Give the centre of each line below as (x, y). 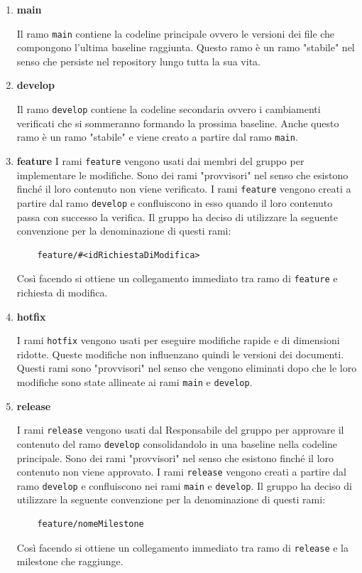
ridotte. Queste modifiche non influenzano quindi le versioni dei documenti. (180, 354)
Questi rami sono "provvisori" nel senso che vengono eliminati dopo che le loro (187, 368)
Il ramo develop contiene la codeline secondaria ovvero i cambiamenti (169, 109)
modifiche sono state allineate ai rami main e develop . (135, 381)
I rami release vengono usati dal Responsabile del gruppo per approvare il (180, 430)
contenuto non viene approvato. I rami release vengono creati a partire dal (181, 472)
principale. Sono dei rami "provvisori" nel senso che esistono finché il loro (175, 457)
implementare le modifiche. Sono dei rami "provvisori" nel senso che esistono (182, 175)
